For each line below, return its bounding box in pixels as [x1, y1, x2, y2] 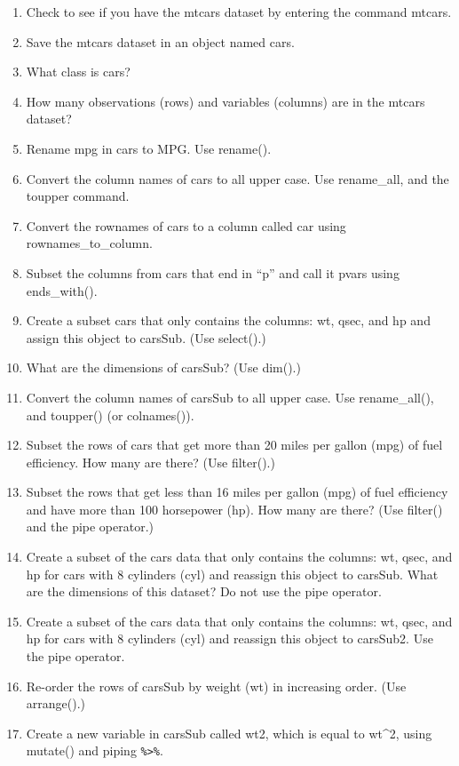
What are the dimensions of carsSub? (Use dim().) [26, 358, 301, 377]
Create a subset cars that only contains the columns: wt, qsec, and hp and [26, 311, 431, 330]
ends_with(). [26, 281, 98, 299]
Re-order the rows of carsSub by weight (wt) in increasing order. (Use [26, 676, 407, 695]
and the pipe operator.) [26, 517, 154, 536]
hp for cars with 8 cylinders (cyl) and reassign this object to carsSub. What [26, 564, 439, 583]
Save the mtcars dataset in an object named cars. [26, 32, 295, 51]
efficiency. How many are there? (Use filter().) [26, 452, 275, 471]
